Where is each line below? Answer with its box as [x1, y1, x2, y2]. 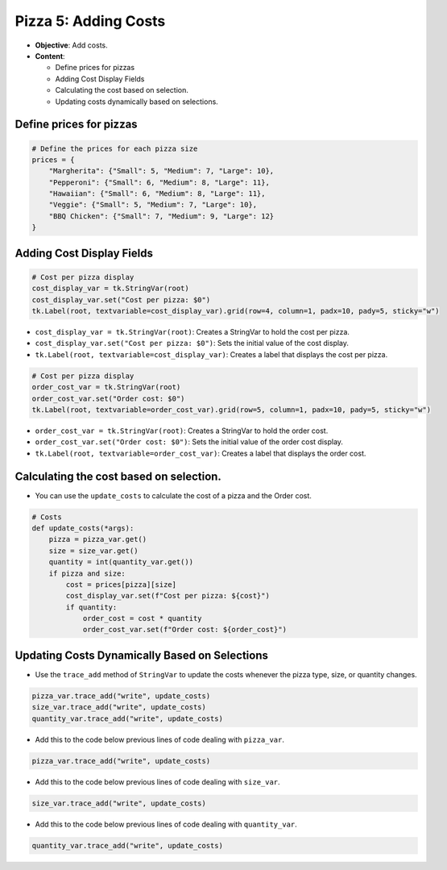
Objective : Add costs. [35, 40, 108, 50]
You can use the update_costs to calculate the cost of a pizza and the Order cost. [35, 490, 312, 500]
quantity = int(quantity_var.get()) [48, 557, 193, 567]
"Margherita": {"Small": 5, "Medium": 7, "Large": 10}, [48, 166, 275, 176]
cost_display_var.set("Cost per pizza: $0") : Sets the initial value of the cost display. [35, 339, 350, 348]
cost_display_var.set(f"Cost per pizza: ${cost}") [65, 591, 270, 601]
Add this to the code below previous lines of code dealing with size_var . [35, 776, 281, 786]
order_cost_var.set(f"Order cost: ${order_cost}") [82, 625, 288, 635]
